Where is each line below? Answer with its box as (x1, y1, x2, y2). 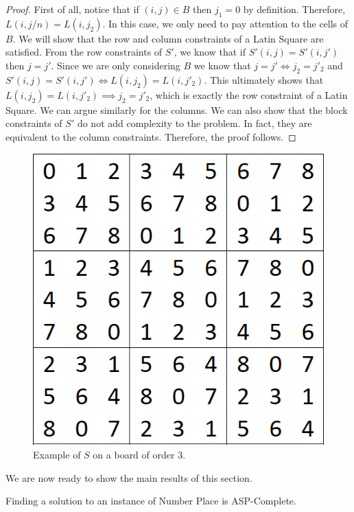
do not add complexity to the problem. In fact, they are (77, 116, 312, 130)
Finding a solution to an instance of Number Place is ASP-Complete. (5, 493, 296, 508)
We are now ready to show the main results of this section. (5, 470, 252, 485)
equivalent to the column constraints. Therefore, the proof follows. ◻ (5, 129, 296, 143)
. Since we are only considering (51, 58, 180, 72)
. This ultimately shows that (204, 72, 324, 86)
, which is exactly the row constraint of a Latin (150, 87, 348, 102)
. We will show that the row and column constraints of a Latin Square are (12, 31, 324, 45)
